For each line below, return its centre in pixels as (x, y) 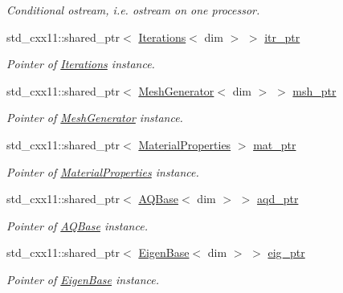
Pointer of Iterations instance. (81, 64)
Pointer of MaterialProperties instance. (103, 171)
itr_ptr (282, 37)
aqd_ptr (278, 199)
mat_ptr (275, 144)
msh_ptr (314, 90)
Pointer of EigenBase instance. (83, 279)
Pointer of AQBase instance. (77, 225)
